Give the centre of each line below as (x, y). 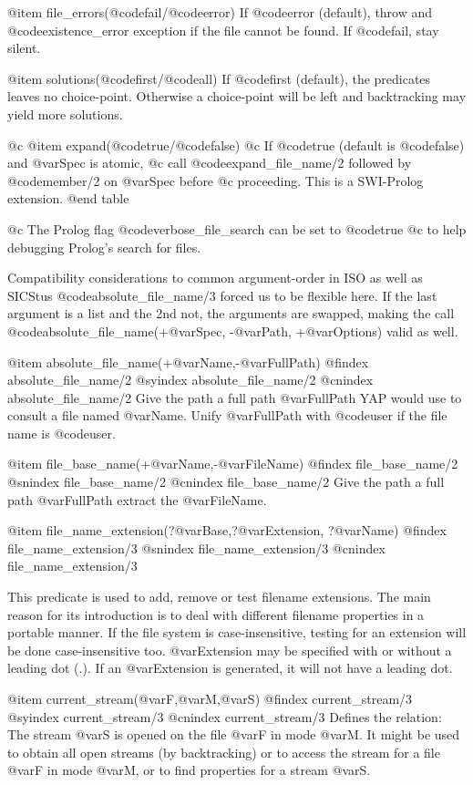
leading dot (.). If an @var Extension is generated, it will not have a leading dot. (230, 668)
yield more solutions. (65, 114)
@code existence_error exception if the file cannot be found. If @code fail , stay (223, 30)
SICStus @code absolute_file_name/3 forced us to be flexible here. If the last (222, 295)
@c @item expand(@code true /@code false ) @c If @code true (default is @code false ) (236, 145)
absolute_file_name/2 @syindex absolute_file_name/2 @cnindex (190, 380)
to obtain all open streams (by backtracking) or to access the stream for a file (224, 752)
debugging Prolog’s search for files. (104, 247)
